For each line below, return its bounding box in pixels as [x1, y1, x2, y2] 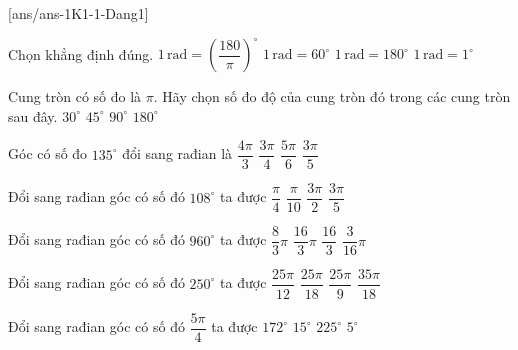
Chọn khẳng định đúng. [8, 43, 154, 64]
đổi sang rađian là [122, 143, 233, 164]
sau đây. [8, 105, 58, 126]
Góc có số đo [8, 143, 88, 164]
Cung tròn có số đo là [8, 86, 142, 107]
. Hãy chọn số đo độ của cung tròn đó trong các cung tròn [153, 86, 511, 107]
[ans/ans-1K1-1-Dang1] [8, 3, 149, 23]
